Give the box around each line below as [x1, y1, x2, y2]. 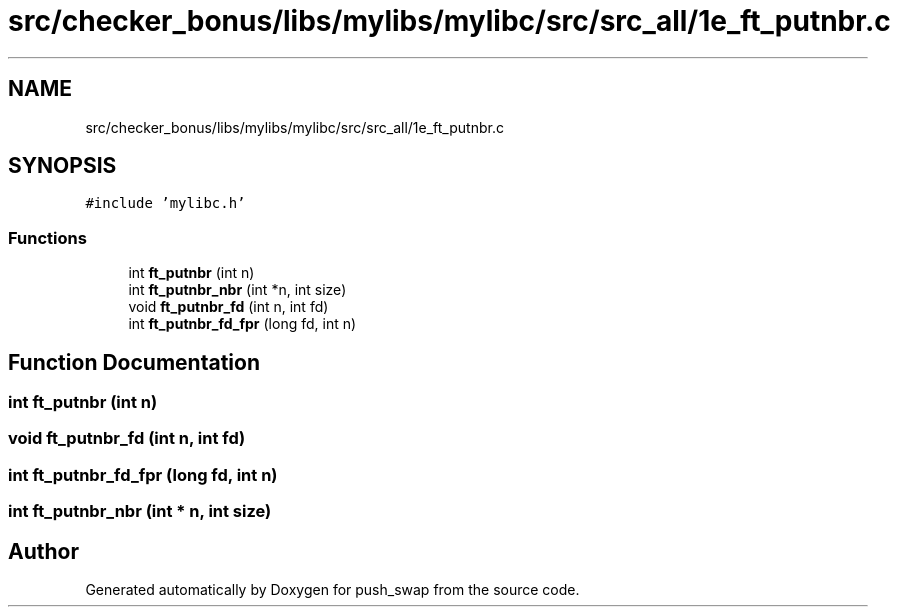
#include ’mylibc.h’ [85, 195, 246, 212]
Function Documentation [8, 349, 260, 375]
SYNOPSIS [8, 153, 117, 179]
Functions [8, 227, 87, 248]
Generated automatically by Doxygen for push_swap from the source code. [85, 581, 580, 598]
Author [8, 538, 79, 564]
